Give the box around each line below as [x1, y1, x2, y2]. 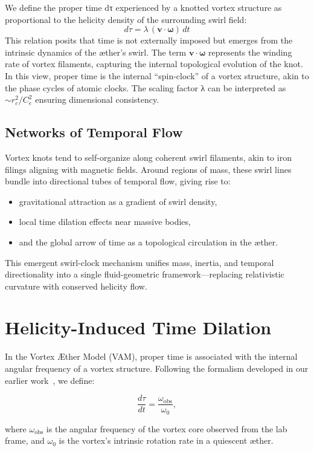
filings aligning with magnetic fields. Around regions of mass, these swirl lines [5, 163, 292, 175]
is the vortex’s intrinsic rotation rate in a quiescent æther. [59, 434, 274, 447]
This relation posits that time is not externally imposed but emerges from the [5, 34, 293, 47]
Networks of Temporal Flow [5, 123, 183, 141]
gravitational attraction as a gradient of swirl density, [19, 195, 217, 207]
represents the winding [208, 45, 292, 58]
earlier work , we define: [5, 374, 95, 386]
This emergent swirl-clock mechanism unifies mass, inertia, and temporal [5, 256, 274, 268]
